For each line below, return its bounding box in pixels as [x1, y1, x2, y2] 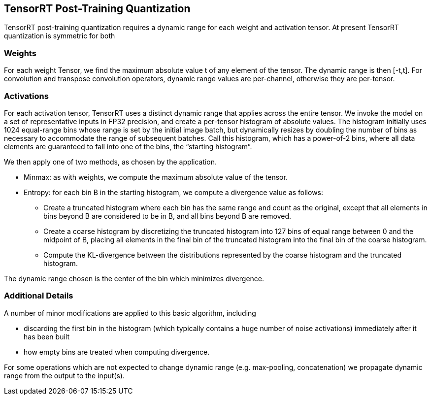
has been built [24, 332, 69, 341]
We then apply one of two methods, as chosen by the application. [4, 157, 217, 166]
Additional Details [4, 291, 73, 301]
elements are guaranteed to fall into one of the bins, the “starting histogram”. [4, 142, 252, 151]
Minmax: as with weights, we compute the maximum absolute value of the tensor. [24, 172, 288, 181]
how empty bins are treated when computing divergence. [24, 347, 210, 356]
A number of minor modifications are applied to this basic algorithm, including [4, 308, 256, 317]
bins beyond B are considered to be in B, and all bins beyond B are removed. [43, 211, 292, 220]
